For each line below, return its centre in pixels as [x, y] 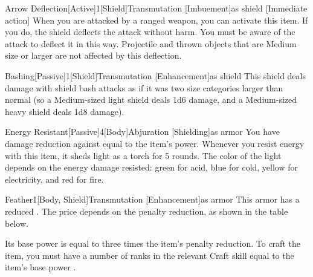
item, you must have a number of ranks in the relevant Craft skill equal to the [150, 255]
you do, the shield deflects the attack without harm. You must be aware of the [150, 32]
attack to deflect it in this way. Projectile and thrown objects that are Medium [151, 43]
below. [17, 223]
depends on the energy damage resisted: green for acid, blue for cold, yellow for [152, 167]
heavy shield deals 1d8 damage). [65, 111]
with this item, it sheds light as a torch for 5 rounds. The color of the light [143, 155]
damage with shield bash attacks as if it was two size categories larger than [144, 87]
